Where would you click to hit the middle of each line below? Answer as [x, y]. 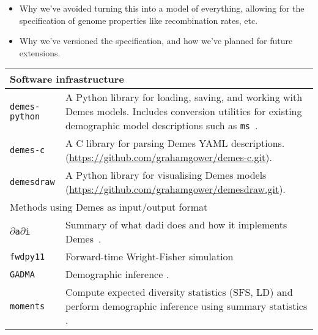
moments [28, 306]
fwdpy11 [28, 256]
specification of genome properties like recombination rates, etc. [139, 20]
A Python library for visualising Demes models [166, 175]
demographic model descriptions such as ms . [161, 126]
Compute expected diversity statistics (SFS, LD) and [179, 292]
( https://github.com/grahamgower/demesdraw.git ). [175, 189]
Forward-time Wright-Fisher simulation [149, 257]
